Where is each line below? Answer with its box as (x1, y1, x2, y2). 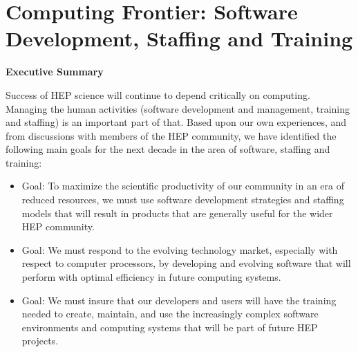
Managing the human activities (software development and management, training (6, 101, 350, 115)
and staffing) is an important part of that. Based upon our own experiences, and (6, 115, 347, 129)
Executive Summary (6, 64, 104, 79)
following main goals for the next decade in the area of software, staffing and (6, 142, 330, 156)
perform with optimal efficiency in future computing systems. (21, 270, 281, 284)
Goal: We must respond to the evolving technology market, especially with (21, 242, 338, 257)
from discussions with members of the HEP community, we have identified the (6, 128, 337, 142)
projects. (21, 333, 59, 348)
